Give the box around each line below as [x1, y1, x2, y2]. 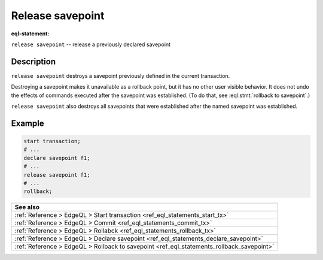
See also [14, 203, 40, 211]
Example [11, 118, 44, 128]
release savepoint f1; [23, 171, 90, 178]
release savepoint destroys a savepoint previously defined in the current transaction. [11, 72, 230, 79]
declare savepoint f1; [23, 155, 90, 161]
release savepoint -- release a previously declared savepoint [11, 41, 170, 48]
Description [11, 56, 56, 66]
